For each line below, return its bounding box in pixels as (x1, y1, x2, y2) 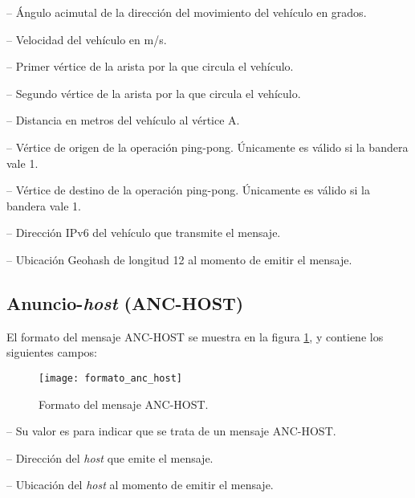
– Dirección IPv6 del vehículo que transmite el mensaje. (6, 224, 281, 241)
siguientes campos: (6, 344, 97, 361)
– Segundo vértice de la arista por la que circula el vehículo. (6, 84, 301, 101)
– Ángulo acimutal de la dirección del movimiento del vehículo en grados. (6, 4, 367, 20)
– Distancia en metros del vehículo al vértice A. (6, 112, 240, 129)
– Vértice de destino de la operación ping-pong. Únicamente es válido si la (6, 182, 370, 198)
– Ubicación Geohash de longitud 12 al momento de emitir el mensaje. (6, 251, 352, 267)
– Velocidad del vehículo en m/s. (6, 31, 167, 47)
